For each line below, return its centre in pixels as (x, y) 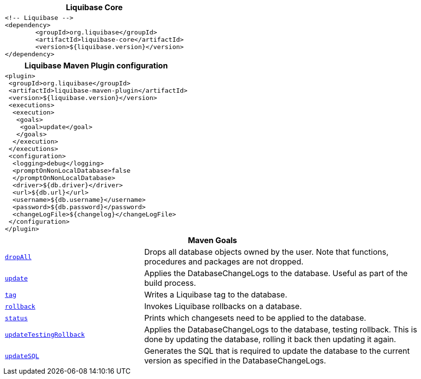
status (16, 318)
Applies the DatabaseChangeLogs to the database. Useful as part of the (276, 273)
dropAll (18, 257)
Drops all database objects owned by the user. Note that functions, (266, 252)
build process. (170, 283)
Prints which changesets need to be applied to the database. (255, 318)
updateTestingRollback (45, 334)
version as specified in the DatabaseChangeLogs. (235, 361)
